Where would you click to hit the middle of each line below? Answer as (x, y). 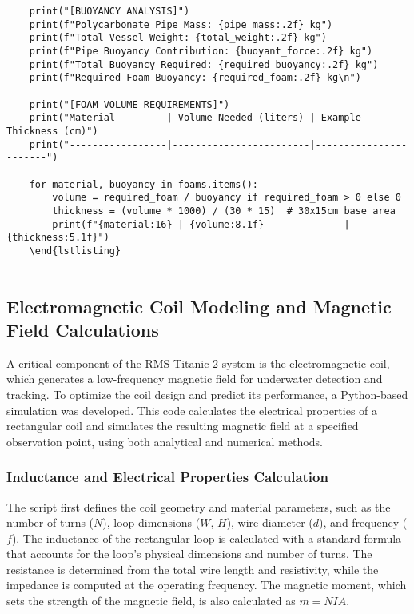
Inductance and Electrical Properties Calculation (167, 477)
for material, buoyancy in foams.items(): (143, 184)
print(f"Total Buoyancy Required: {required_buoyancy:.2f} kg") (204, 64)
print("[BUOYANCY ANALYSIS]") (109, 11)
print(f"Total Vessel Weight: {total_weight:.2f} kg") (178, 38)
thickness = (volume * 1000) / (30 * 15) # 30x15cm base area (224, 211)
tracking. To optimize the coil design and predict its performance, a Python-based (207, 394)
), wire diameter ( (270, 522)
